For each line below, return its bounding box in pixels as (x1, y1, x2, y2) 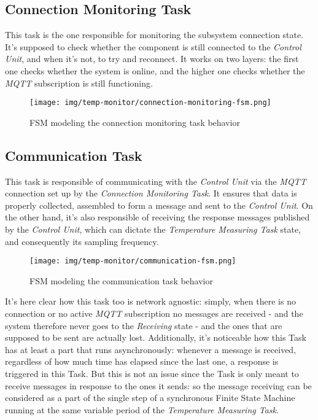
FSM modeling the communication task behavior (29, 274, 213, 287)
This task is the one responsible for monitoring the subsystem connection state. (5, 28, 304, 41)
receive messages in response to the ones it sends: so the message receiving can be (5, 379, 312, 392)
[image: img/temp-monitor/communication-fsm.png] (29, 257, 236, 266)
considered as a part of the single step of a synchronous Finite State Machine (5, 391, 295, 404)
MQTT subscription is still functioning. (5, 76, 153, 89)
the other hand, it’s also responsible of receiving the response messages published (5, 211, 310, 224)
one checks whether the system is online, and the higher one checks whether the (5, 64, 305, 77)
